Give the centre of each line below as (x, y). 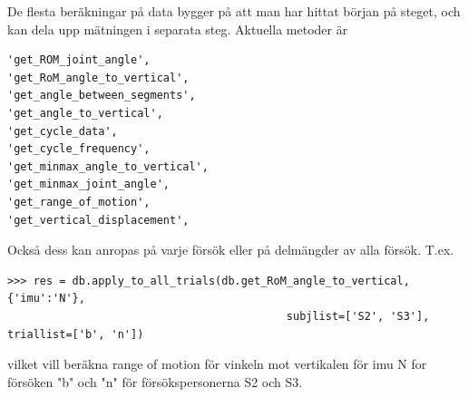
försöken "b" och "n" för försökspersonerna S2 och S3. (155, 381)
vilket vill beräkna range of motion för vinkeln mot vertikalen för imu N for (217, 364)
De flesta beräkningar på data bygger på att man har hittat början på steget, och (234, 11)
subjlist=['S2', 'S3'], (358, 316)
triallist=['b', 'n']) (76, 334)
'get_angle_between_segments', (102, 96)
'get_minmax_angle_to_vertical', (108, 166)
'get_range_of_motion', (79, 202)
